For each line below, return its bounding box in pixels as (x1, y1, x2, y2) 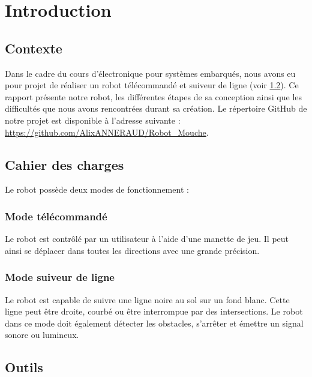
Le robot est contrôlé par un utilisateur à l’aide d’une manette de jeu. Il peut (5, 232, 289, 245)
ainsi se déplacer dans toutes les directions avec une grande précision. (5, 244, 260, 256)
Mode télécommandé (5, 208, 107, 223)
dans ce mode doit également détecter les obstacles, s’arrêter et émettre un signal (5, 316, 304, 329)
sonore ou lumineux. (5, 328, 79, 341)
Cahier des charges (5, 155, 124, 173)
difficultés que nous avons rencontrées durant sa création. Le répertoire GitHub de (5, 102, 307, 115)
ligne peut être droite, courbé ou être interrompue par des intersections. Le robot (5, 305, 303, 318)
